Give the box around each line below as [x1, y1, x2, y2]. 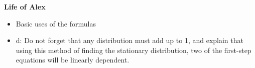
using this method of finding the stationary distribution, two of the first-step [16, 44, 251, 55]
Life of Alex [4, 1, 46, 11]
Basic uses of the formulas [16, 18, 96, 28]
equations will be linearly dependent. [16, 54, 130, 65]
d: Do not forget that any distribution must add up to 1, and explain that [16, 35, 243, 45]
